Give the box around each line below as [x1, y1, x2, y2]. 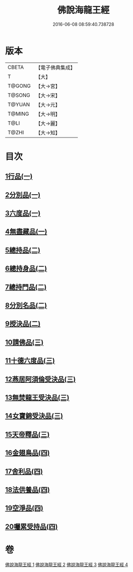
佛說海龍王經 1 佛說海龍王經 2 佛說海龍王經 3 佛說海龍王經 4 [5, 562, 128, 568]
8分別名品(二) [5, 301, 47, 309]
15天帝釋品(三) [5, 430, 50, 438]
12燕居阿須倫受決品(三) [5, 375, 76, 383]
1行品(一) [5, 172, 33, 181]
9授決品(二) [5, 320, 41, 328]
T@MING [7, 110, 29, 117]
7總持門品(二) [5, 283, 47, 291]
